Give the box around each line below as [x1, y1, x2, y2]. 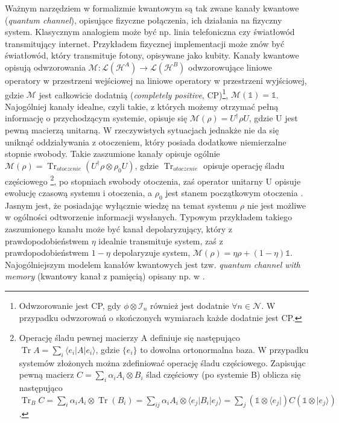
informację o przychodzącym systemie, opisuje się [5, 112, 188, 124]
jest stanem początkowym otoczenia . [165, 186, 303, 199]
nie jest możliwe [247, 199, 306, 211]
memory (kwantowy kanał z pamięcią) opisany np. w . [5, 270, 205, 282]
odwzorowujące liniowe [188, 60, 272, 73]
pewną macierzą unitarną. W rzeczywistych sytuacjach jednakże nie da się [5, 124, 279, 136]
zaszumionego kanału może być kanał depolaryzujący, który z [5, 223, 233, 235]
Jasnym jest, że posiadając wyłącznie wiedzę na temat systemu [5, 199, 238, 211]
